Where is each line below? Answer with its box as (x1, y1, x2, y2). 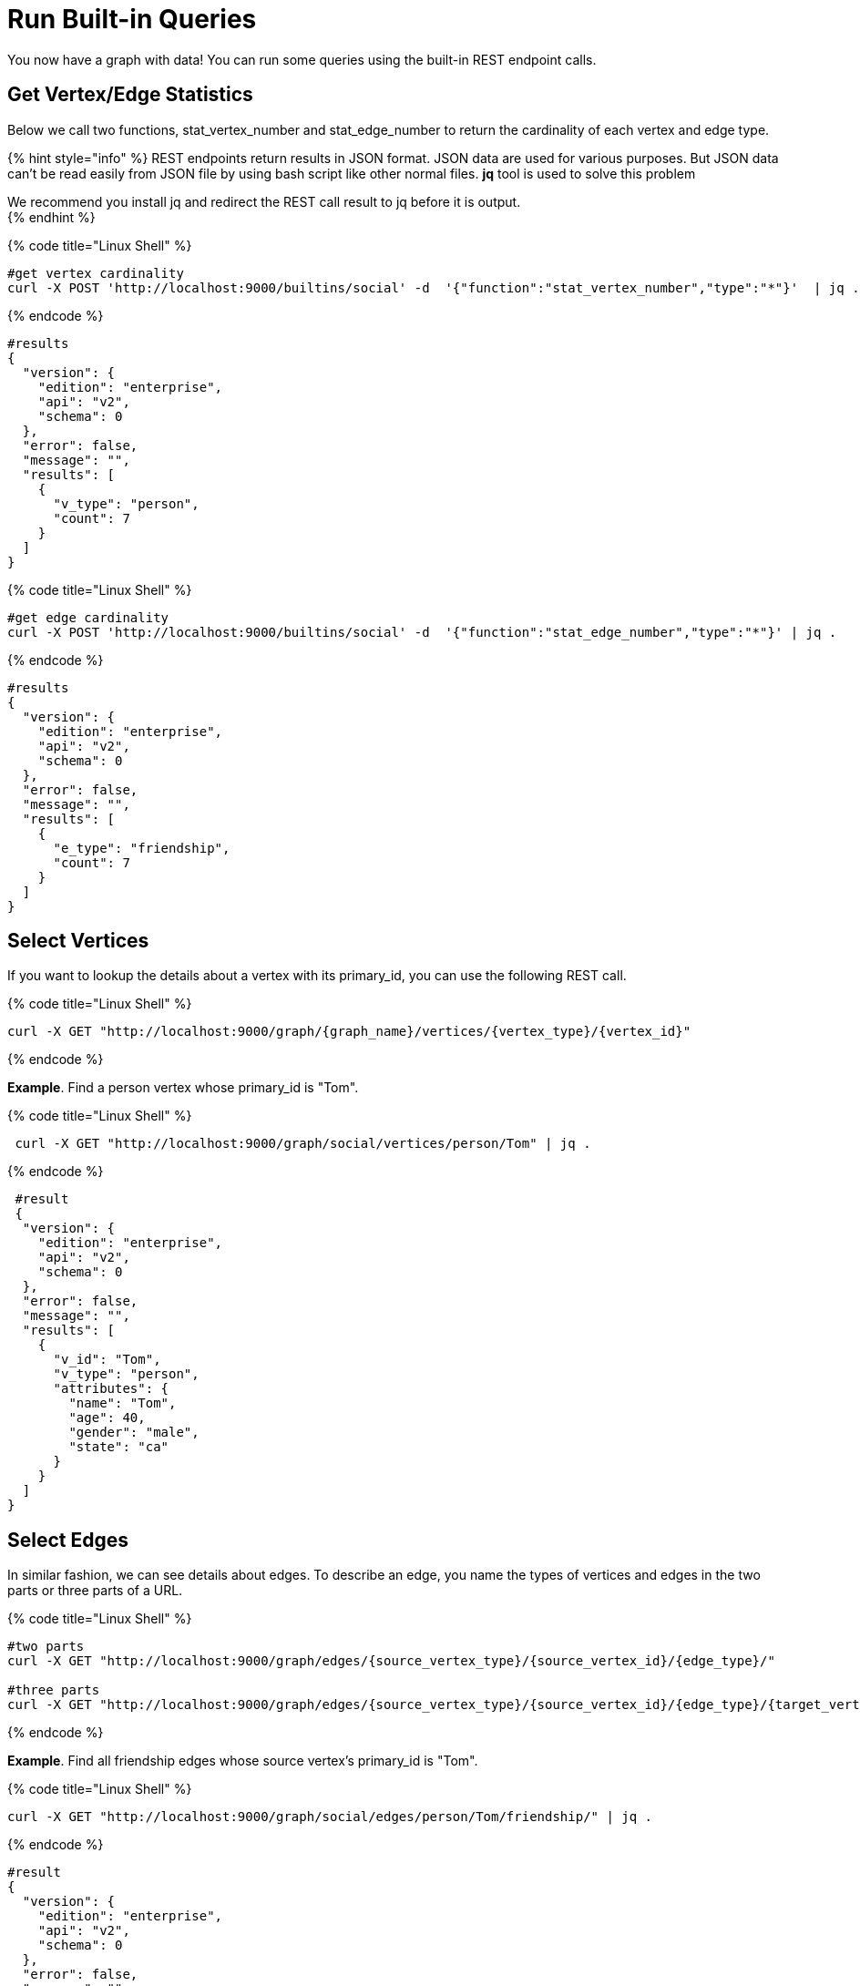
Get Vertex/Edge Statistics (7, 83, 253, 107)
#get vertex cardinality (7, 265, 184, 281)
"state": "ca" (68, 1439, 169, 1455)
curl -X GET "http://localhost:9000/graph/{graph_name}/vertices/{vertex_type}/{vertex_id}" (7, 1024, 691, 1039)
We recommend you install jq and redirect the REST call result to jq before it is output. (7, 193, 521, 210)
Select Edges (7, 1528, 129, 1551)
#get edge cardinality (7, 609, 169, 625)
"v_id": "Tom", (53, 1352, 161, 1367)
